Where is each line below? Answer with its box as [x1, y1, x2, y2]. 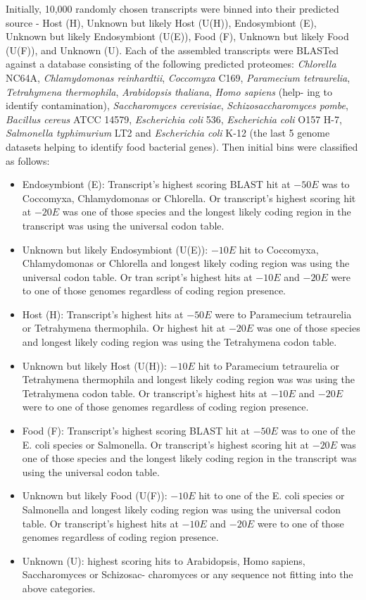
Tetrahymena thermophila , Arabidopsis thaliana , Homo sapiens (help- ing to [6, 84, 332, 99]
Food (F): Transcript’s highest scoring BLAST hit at [22, 423, 251, 438]
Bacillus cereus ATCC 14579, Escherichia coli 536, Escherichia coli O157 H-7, [6, 111, 342, 126]
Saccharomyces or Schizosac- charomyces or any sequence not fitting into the [22, 567, 353, 582]
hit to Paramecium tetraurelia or [198, 358, 340, 373]
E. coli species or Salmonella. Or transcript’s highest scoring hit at [22, 437, 310, 451]
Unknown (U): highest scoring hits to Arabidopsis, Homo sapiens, [22, 553, 305, 568]
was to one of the [281, 423, 355, 438]
